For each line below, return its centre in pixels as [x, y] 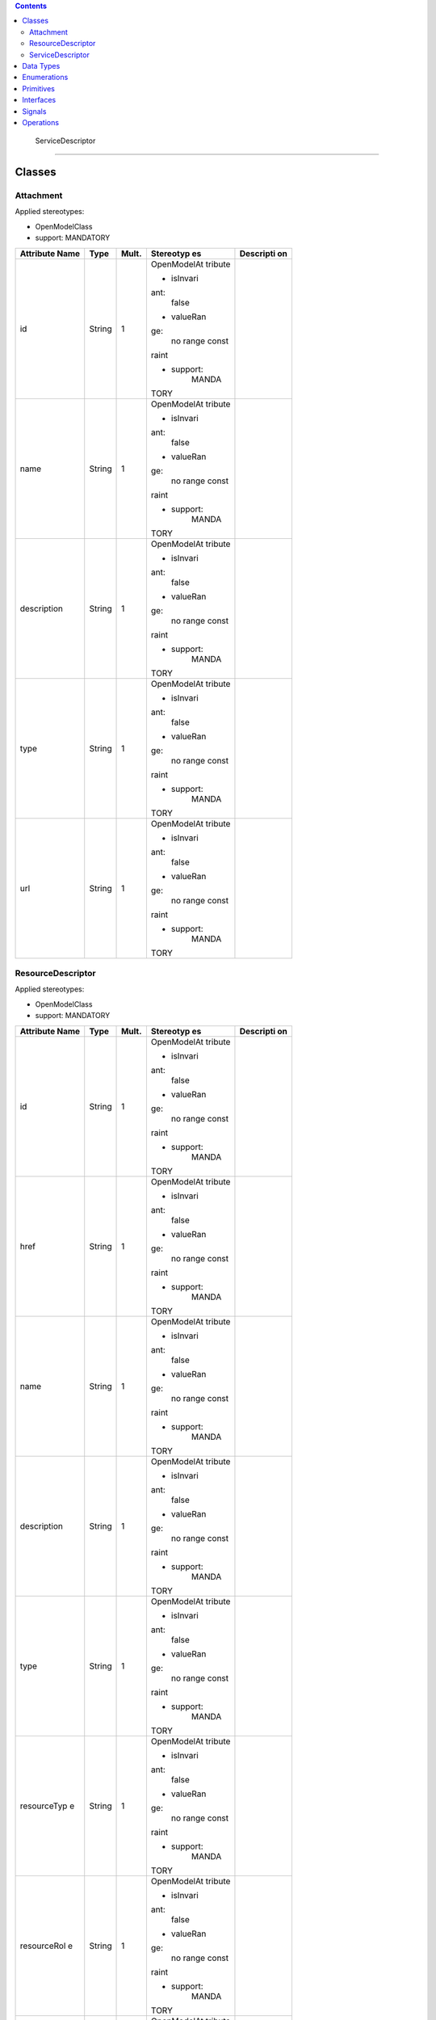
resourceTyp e [47, 1806]
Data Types [41, 65]
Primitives [39, 88]
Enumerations [45, 78]
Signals [34, 111]
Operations [41, 122]
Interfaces [39, 100]
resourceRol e [46, 1946]
